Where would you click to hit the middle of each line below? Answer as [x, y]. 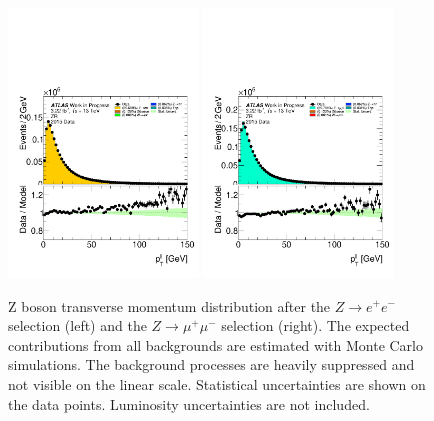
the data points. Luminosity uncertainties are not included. [189, 403]
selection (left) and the [77, 325]
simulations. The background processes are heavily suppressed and [211, 364]
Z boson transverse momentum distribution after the [169, 305]
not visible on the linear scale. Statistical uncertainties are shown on [217, 383]
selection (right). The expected [315, 325]
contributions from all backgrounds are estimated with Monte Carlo [216, 344]
